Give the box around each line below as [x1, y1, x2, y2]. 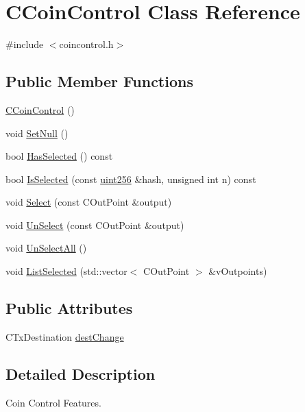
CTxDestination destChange [5, 329, 124, 343]
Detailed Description [5, 363, 156, 384]
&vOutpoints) [208, 264, 267, 278]
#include [5, 37, 44, 51]
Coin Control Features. [5, 395, 101, 409]
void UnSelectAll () [5, 241, 87, 255]
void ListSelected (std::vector [5, 264, 127, 278]
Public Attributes [5, 298, 133, 319]
